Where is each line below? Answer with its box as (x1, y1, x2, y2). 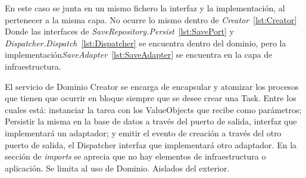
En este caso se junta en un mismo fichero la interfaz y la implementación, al (5, 2, 285, 14)
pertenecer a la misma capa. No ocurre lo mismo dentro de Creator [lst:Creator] (5, 13, 297, 26)
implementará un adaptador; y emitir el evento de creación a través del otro (5, 126, 282, 139)
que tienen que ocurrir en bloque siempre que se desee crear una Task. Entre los (5, 92, 296, 104)
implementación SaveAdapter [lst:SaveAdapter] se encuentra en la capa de (5, 48, 273, 61)
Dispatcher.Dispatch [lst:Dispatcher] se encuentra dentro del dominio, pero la (5, 36, 286, 49)
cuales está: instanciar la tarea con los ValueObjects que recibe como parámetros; (5, 103, 302, 115)
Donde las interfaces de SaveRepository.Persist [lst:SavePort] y (5, 25, 234, 38)
